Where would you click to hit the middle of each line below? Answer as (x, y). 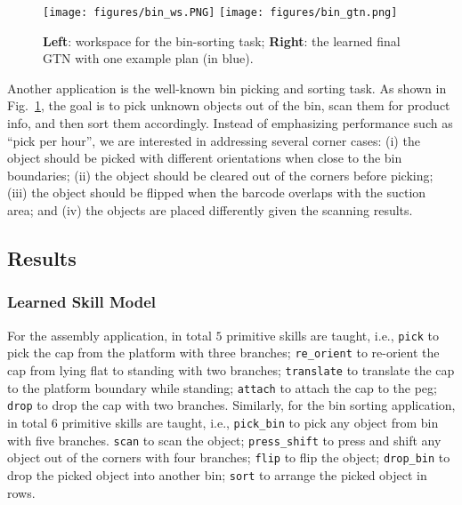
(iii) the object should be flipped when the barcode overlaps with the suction (217, 192)
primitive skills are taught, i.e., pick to (333, 335)
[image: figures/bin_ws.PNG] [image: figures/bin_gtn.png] (220, 12)
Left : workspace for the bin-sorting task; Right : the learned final (222, 40)
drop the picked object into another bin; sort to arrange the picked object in (217, 474)
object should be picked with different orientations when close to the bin (205, 158)
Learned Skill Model (82, 302)
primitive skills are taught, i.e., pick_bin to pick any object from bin (250, 422)
